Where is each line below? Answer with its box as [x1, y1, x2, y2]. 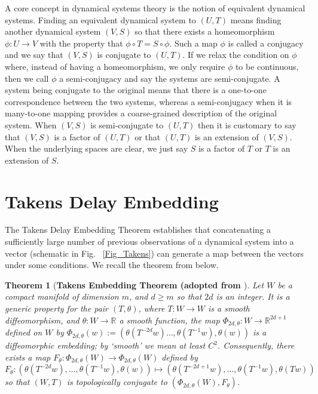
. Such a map [169, 36, 218, 49]
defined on [5, 326, 42, 338]
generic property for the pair [5, 302, 109, 314]
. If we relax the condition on [182, 48, 289, 61]
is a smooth [207, 302, 250, 314]
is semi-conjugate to [90, 118, 164, 131]
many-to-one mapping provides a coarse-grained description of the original [5, 107, 277, 119]
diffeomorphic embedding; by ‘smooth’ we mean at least [5, 339, 206, 352]
